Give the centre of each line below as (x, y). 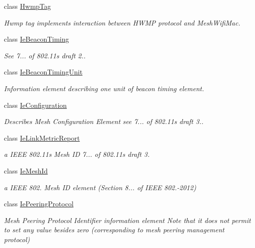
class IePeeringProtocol (39, 204)
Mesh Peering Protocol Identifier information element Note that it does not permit (127, 220)
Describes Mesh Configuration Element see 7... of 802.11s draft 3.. (104, 121)
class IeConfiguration (36, 105)
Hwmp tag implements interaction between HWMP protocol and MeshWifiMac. (122, 22)
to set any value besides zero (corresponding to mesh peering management (114, 230)
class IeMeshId (26, 170)
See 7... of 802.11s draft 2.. (45, 55)
